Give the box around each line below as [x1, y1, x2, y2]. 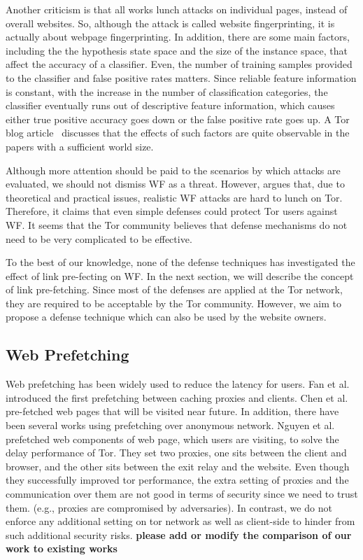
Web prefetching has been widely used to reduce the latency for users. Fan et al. [6, 377, 350, 391]
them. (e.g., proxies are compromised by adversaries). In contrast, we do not [6, 500, 332, 514]
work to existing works [6, 541, 118, 556]
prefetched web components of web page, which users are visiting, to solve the [6, 431, 339, 446]
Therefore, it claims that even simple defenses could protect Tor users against [6, 204, 338, 218]
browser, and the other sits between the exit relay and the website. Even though [6, 458, 350, 473]
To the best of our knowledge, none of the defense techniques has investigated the [6, 255, 355, 269]
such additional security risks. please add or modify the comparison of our [6, 527, 352, 542]
